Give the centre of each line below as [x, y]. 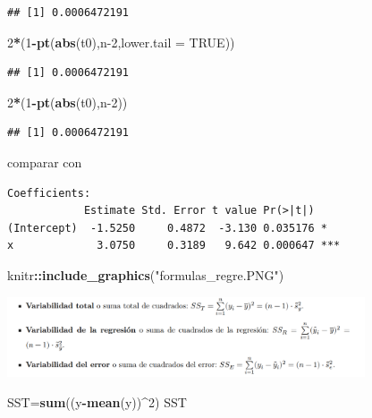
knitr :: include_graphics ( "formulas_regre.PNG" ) [146, 274]
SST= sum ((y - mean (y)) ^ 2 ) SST [97, 401]
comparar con [45, 162]
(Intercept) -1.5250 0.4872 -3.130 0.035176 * [167, 228]
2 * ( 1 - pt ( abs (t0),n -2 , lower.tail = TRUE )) [121, 42]
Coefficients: [49, 193]
